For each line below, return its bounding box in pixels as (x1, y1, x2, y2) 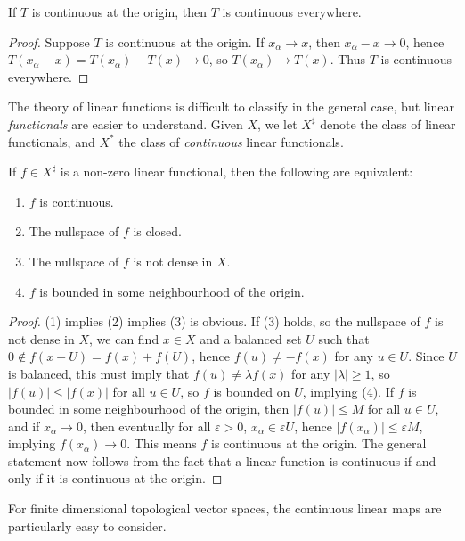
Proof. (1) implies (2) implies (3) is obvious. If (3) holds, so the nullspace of (8, 312, 420, 331)
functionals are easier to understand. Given (8, 114, 243, 133)
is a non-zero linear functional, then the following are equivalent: (60, 162, 413, 181)
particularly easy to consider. (8, 516, 167, 535)
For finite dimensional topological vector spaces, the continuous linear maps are (8, 499, 442, 518)
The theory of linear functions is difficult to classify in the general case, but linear (8, 97, 455, 116)
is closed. (133, 222, 182, 241)
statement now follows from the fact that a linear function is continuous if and (8, 451, 436, 470)
